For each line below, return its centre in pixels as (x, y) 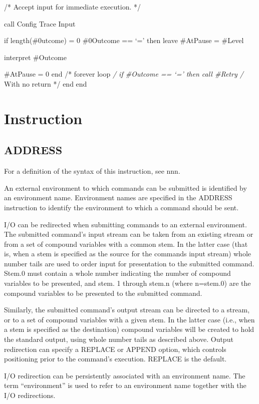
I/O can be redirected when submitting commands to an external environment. (125, 224)
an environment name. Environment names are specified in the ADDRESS (118, 197)
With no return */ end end (46, 83)
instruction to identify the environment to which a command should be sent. (121, 207)
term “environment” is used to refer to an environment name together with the (125, 385)
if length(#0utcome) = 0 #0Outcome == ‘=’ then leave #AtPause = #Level (124, 40)
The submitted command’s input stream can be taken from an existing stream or (129, 234)
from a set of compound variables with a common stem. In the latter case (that (126, 244)
